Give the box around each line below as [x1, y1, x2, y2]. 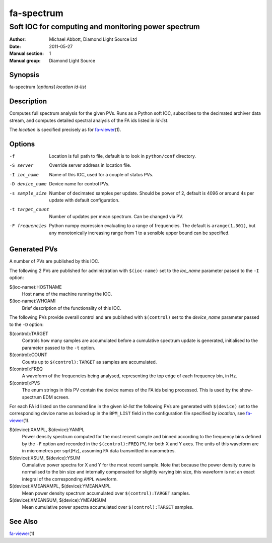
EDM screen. [43, 394, 70, 400]
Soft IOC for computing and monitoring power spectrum [9, 22, 200, 31]
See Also [9, 517, 38, 526]
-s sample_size [9, 190, 47, 196]
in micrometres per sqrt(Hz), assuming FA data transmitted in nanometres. [22, 448, 176, 454]
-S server [9, 163, 34, 168]
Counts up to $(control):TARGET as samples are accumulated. [22, 359, 157, 365]
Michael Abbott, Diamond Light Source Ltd [49, 36, 137, 42]
